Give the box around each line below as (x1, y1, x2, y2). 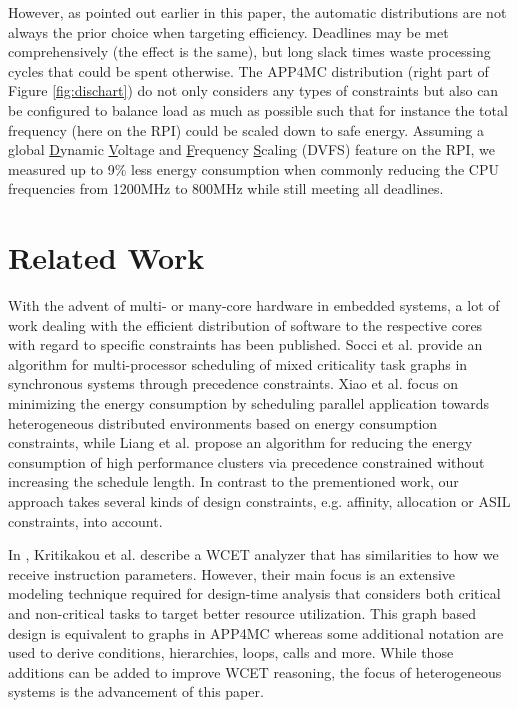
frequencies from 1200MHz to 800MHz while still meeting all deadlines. (8, 178, 444, 199)
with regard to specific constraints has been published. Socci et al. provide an (8, 334, 483, 355)
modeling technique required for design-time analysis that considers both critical (8, 583, 501, 604)
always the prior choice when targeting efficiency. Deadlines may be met (8, 21, 449, 42)
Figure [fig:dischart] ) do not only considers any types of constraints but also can (8, 80, 499, 101)
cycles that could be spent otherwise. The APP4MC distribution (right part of (8, 60, 489, 81)
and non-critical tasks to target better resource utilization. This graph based (8, 602, 477, 623)
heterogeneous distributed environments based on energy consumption (8, 412, 438, 433)
